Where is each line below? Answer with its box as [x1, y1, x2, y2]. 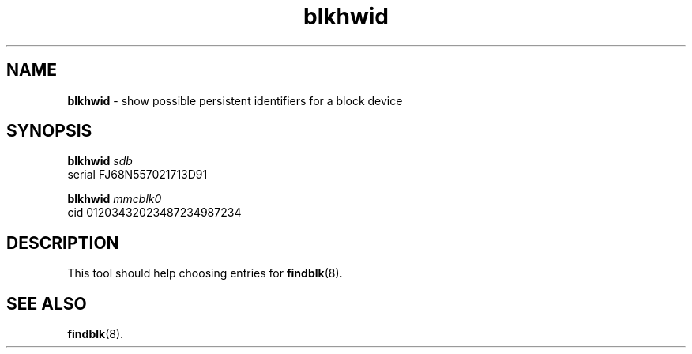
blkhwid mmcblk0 [67, 192, 162, 206]
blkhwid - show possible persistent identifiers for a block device [67, 93, 403, 107]
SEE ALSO [6, 293, 87, 314]
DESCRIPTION [6, 232, 119, 253]
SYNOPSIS [6, 121, 92, 141]
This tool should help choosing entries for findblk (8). [67, 266, 343, 281]
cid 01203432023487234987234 [67, 205, 242, 220]
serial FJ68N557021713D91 [67, 168, 208, 182]
